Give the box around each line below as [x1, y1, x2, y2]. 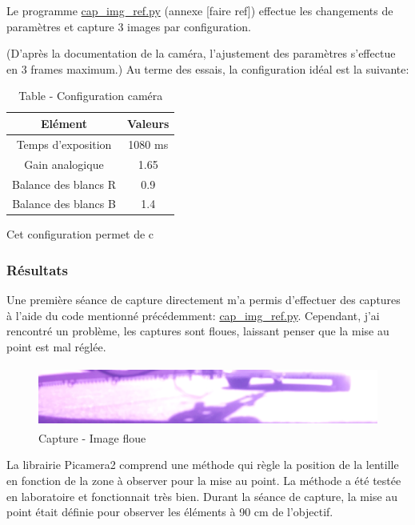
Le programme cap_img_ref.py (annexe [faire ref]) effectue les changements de [6, 2, 393, 18]
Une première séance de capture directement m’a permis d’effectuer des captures [6, 291, 401, 308]
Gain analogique [24, 155, 104, 172]
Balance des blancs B [12, 195, 116, 212]
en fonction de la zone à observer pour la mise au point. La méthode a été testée [6, 471, 401, 488]
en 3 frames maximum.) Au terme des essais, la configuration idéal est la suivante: [6, 60, 409, 77]
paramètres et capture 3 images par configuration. [6, 18, 252, 34]
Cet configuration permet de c [6, 226, 154, 242]
